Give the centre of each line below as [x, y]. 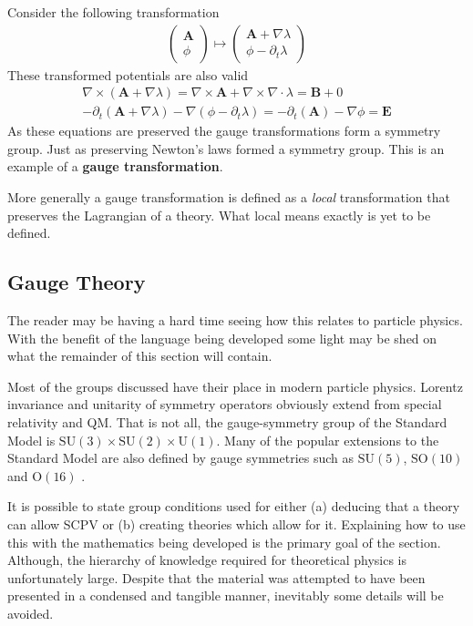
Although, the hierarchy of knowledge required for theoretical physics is [207, 560]
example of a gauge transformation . [115, 166]
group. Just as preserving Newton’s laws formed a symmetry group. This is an [226, 148]
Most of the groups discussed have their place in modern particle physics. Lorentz [235, 386]
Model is [31, 440]
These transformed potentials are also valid [128, 74]
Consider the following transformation [113, 12]
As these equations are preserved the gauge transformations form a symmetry [224, 131]
